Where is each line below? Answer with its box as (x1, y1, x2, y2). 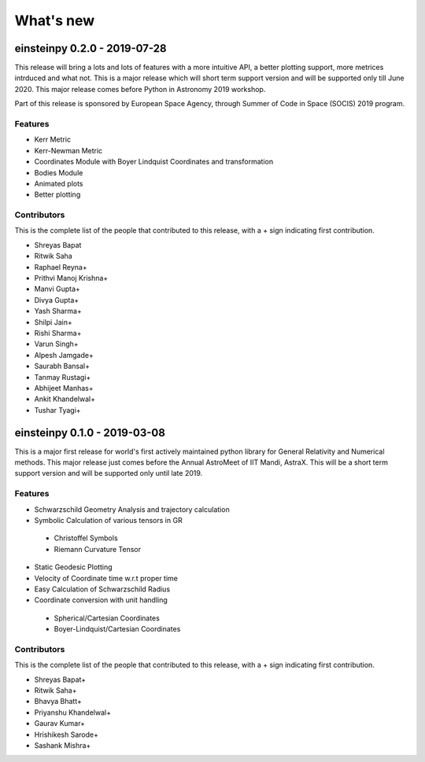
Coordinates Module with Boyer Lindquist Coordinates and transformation (34, 157, 274, 167)
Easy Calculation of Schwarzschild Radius (34, 584, 171, 594)
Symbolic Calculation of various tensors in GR (34, 515, 183, 525)
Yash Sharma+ (34, 307, 82, 316)
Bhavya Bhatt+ (34, 697, 83, 706)
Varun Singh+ (34, 339, 79, 349)
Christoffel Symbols (54, 533, 118, 543)
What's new (14, 12, 95, 29)
